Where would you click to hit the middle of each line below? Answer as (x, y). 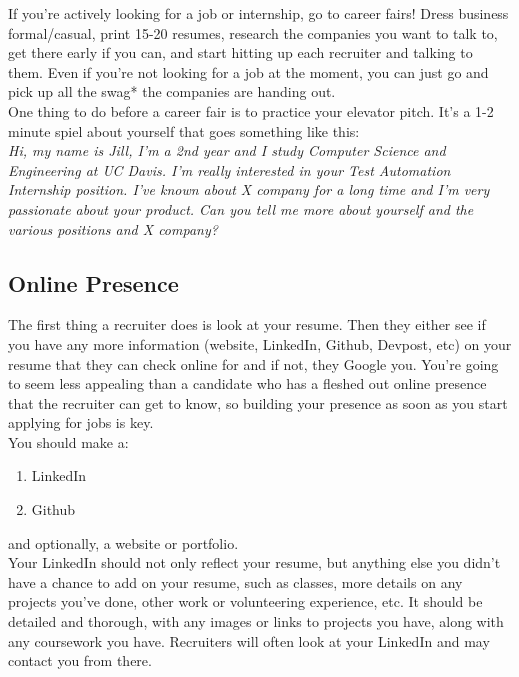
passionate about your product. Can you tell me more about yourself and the (241, 208)
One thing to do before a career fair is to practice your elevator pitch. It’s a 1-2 (251, 110)
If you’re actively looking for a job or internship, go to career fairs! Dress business (258, 13)
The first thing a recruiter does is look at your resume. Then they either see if (247, 324)
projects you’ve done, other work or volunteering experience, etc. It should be (245, 601)
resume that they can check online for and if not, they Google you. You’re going (253, 363)
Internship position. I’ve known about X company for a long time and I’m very (249, 189)
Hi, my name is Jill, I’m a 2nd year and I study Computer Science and (227, 150)
